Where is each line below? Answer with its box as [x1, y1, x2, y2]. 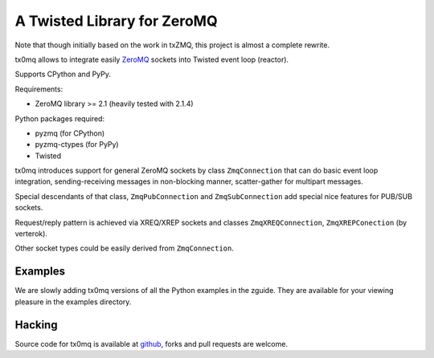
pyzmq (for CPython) [35, 128, 105, 138]
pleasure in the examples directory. [14, 297, 132, 307]
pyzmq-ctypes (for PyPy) [35, 140, 120, 149]
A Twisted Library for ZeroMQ [14, 12, 218, 30]
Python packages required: [14, 113, 104, 124]
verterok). [14, 229, 48, 238]
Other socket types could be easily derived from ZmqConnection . [14, 243, 235, 253]
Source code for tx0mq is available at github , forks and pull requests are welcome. [14, 339, 289, 348]
